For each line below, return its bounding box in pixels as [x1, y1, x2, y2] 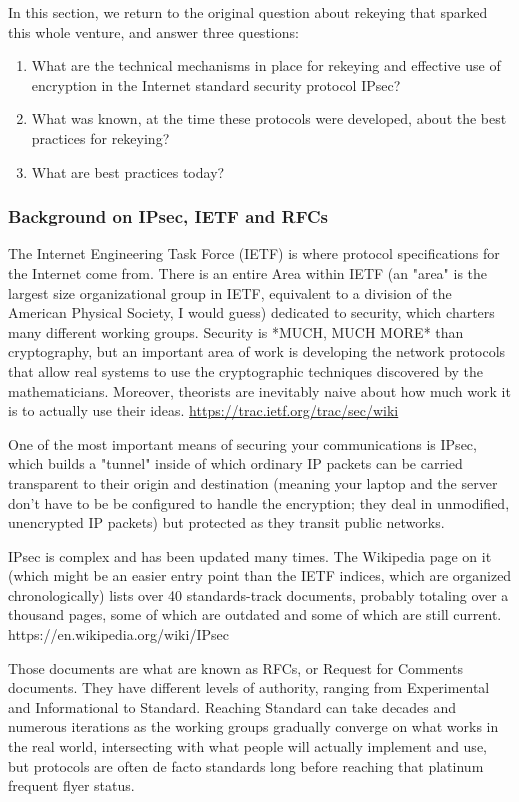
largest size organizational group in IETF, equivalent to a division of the [8, 282, 452, 303]
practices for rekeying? [31, 127, 170, 148]
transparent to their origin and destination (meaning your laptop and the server [8, 472, 498, 493]
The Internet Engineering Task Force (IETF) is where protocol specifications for [8, 243, 500, 264]
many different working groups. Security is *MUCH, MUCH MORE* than [8, 321, 464, 342]
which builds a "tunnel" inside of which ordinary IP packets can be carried [8, 453, 463, 474]
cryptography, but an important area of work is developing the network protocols [8, 341, 506, 362]
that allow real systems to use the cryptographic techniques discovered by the [8, 360, 484, 381]
